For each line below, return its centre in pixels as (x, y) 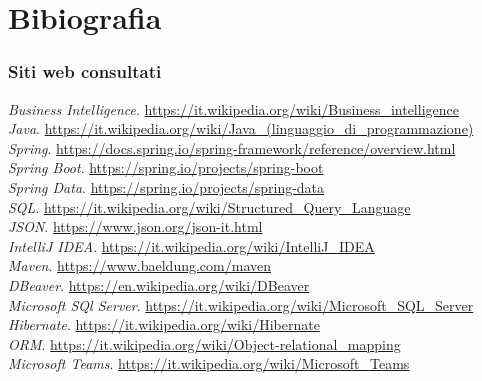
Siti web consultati (85, 71)
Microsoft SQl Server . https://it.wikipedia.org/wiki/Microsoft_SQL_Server (241, 304)
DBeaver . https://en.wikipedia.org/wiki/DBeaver (159, 284)
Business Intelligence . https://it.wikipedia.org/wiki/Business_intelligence (233, 108)
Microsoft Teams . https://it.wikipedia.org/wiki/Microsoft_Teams (209, 363)
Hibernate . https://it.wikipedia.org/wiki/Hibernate (164, 324)
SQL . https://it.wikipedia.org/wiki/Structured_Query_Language (209, 206)
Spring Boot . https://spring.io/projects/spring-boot (166, 167)
